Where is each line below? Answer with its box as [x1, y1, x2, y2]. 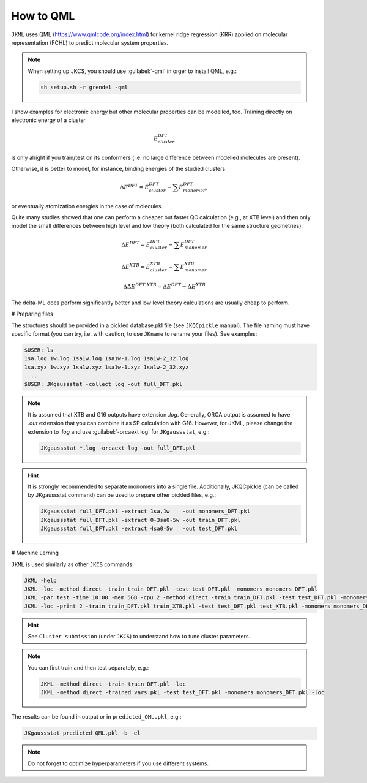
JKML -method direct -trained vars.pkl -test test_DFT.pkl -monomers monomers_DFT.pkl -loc [40, 689, 325, 696]
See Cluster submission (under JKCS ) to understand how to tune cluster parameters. [28, 633, 251, 640]
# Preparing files [11, 310, 53, 318]
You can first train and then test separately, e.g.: [28, 664, 149, 671]
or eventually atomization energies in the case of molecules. [11, 202, 163, 210]
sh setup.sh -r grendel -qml [40, 83, 128, 91]
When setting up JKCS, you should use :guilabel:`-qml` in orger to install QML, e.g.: [28, 67, 237, 75]
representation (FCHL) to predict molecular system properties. [11, 39, 169, 46]
